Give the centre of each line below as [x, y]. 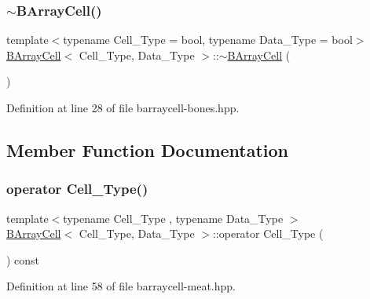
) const [23, 259]
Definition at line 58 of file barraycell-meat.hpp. [121, 286]
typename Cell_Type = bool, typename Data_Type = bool [208, 40]
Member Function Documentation [148, 149]
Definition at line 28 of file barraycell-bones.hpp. [123, 108]
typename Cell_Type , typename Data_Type [173, 218]
